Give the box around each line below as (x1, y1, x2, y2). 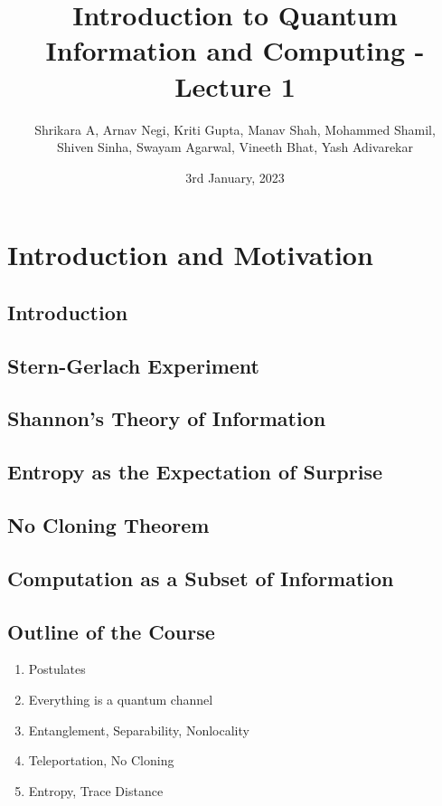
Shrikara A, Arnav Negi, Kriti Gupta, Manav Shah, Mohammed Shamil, (34, 119, 436, 138)
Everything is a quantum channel (28, 689, 213, 708)
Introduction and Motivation (7, 236, 373, 273)
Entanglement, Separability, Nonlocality (28, 720, 249, 739)
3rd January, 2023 (185, 167, 285, 186)
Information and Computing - (45, 32, 425, 69)
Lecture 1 (174, 67, 296, 104)
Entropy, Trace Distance (28, 781, 164, 800)
